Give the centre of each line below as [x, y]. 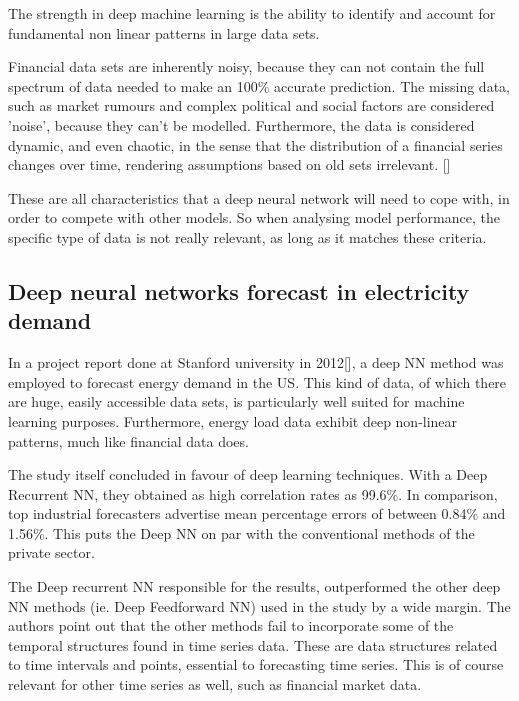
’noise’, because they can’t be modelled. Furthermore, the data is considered [241, 124]
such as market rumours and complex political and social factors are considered [251, 105]
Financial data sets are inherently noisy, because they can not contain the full [246, 66]
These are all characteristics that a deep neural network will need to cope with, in [259, 197]
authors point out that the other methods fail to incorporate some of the [231, 625]
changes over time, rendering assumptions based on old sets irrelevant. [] [229, 164]
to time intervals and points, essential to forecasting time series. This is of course [256, 664]
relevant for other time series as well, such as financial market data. [215, 684]
